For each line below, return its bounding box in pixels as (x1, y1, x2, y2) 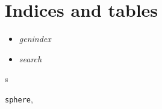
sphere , (5, 92, 33, 105)
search (19, 52, 42, 65)
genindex (19, 32, 51, 45)
